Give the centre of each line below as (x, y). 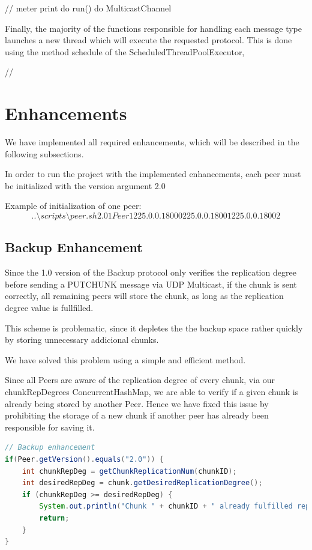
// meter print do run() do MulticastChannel (88, 8)
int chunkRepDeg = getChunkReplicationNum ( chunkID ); (129, 471)
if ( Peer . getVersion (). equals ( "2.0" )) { (84, 459)
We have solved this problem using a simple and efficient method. (125, 359)
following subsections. (44, 153)
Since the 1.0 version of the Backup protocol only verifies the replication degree (151, 272)
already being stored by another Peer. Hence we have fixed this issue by (137, 403)
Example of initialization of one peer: (73, 206)
